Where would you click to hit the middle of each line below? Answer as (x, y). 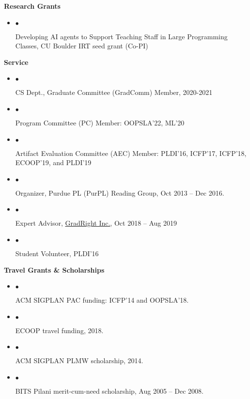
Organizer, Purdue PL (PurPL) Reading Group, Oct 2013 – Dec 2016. (120, 192)
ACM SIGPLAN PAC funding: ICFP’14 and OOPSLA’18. (102, 300)
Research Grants (32, 6)
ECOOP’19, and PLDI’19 (53, 162)
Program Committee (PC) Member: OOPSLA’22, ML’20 (100, 122)
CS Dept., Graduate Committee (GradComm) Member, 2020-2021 (114, 92)
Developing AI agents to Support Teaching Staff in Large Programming (121, 36)
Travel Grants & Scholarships (54, 269)
